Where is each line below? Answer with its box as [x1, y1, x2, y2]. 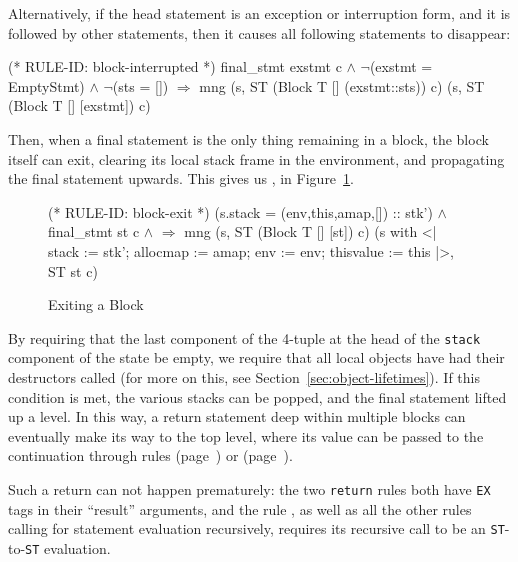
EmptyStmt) [8, 75, 85, 96]
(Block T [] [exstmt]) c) [8, 95, 151, 116]
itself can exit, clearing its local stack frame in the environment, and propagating [8, 148, 505, 169]
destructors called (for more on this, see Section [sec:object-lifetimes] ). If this [8, 366, 480, 387]
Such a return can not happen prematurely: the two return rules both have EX [8, 478, 491, 499]
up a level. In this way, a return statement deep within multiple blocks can [8, 406, 466, 427]
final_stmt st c [48, 221, 140, 242]
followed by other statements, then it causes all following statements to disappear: [8, 22, 511, 43]
